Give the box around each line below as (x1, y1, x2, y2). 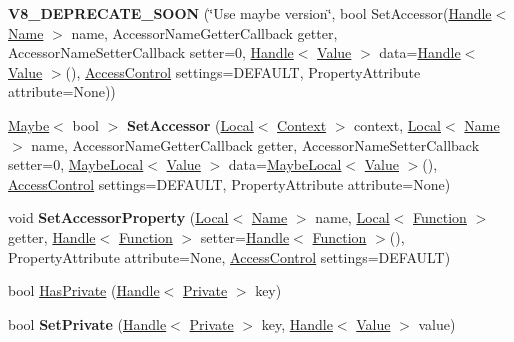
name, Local (315, 207, 390, 228)
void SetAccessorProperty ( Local (8, 207, 229, 228)
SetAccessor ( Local (127, 114, 254, 135)
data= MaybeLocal (228, 154, 342, 175)
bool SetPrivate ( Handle (8, 313, 167, 334)
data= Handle (379, 42, 461, 63)
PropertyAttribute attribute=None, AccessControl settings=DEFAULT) (8, 246, 451, 267)
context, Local (354, 114, 441, 135)
